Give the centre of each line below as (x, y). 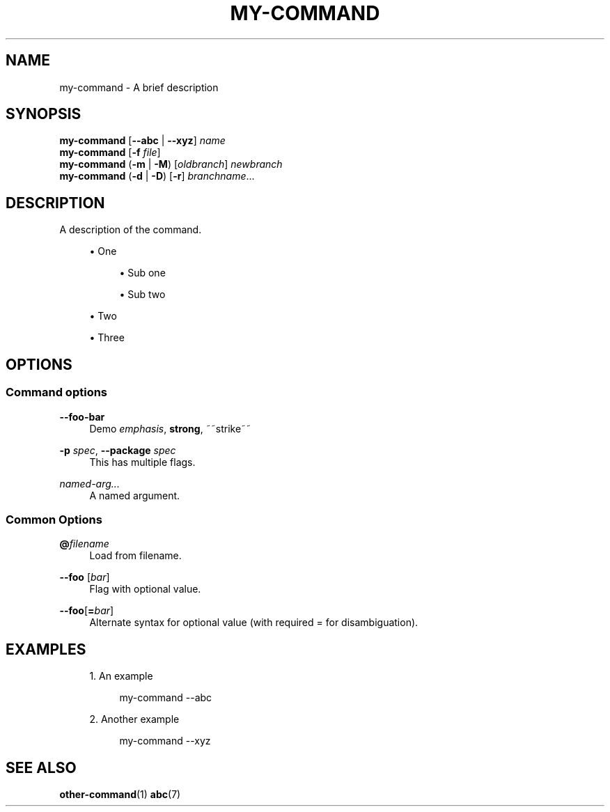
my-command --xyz (165, 741)
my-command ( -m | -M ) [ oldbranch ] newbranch (171, 164)
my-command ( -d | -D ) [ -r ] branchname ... (157, 176)
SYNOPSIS (44, 114)
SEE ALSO (41, 767)
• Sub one (142, 273)
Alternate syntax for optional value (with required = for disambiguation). (254, 623)
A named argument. (135, 495)
